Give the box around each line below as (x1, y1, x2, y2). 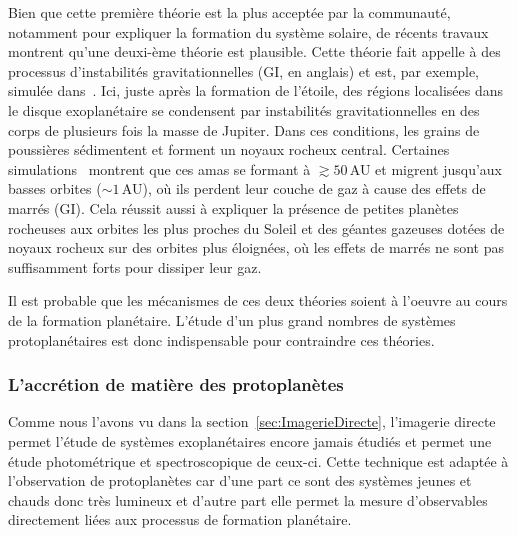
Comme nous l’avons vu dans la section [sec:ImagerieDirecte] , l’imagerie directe (8, 411, 496, 432)
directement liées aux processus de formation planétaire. (8, 509, 352, 530)
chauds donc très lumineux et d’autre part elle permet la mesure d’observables (8, 489, 488, 510)
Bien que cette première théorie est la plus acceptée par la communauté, (8, 2, 451, 22)
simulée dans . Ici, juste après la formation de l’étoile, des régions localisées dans (8, 80, 504, 101)
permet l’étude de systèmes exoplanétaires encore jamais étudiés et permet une (8, 430, 492, 451)
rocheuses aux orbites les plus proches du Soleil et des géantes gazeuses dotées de (8, 217, 505, 238)
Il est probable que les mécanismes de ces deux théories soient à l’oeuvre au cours (8, 290, 508, 311)
